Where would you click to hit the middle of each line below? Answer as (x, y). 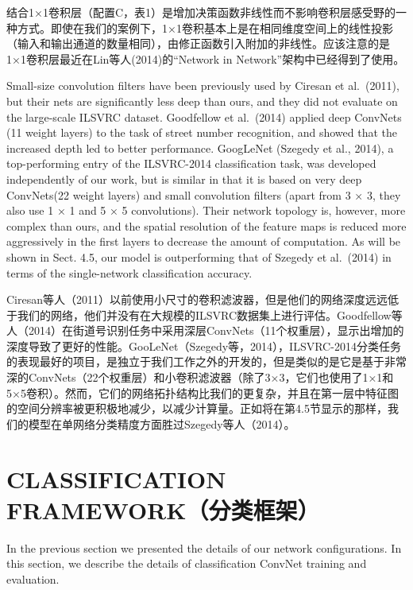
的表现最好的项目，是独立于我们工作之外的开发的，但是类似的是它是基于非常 (206, 361)
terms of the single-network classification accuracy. (129, 272)
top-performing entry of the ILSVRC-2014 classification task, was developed (191, 163)
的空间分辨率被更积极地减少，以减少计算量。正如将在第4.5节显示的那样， (197, 408)
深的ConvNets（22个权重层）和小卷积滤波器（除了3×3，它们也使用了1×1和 (200, 377)
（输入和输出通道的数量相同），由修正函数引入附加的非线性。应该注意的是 (198, 43)
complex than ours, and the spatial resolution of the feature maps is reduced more (206, 225)
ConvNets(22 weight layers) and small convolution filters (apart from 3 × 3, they (204, 194)
